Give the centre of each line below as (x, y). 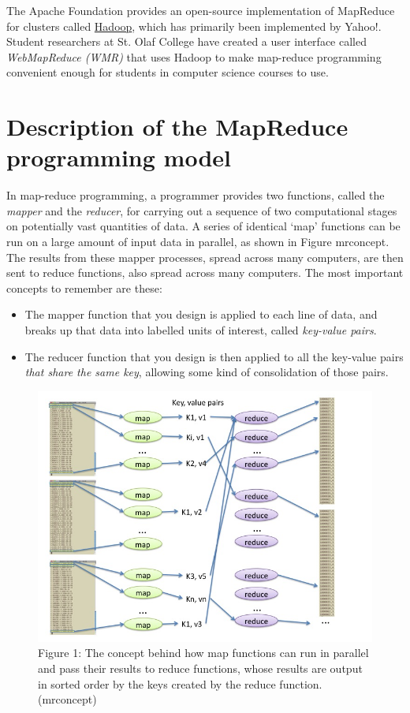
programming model (119, 157)
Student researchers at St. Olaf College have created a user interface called (186, 41)
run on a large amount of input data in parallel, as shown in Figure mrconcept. (198, 242)
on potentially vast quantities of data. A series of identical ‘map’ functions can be (203, 226)
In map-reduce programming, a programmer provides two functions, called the (196, 195)
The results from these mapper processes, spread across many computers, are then (205, 257)
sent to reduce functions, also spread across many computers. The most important (205, 273)
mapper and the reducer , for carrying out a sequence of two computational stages (202, 210)
